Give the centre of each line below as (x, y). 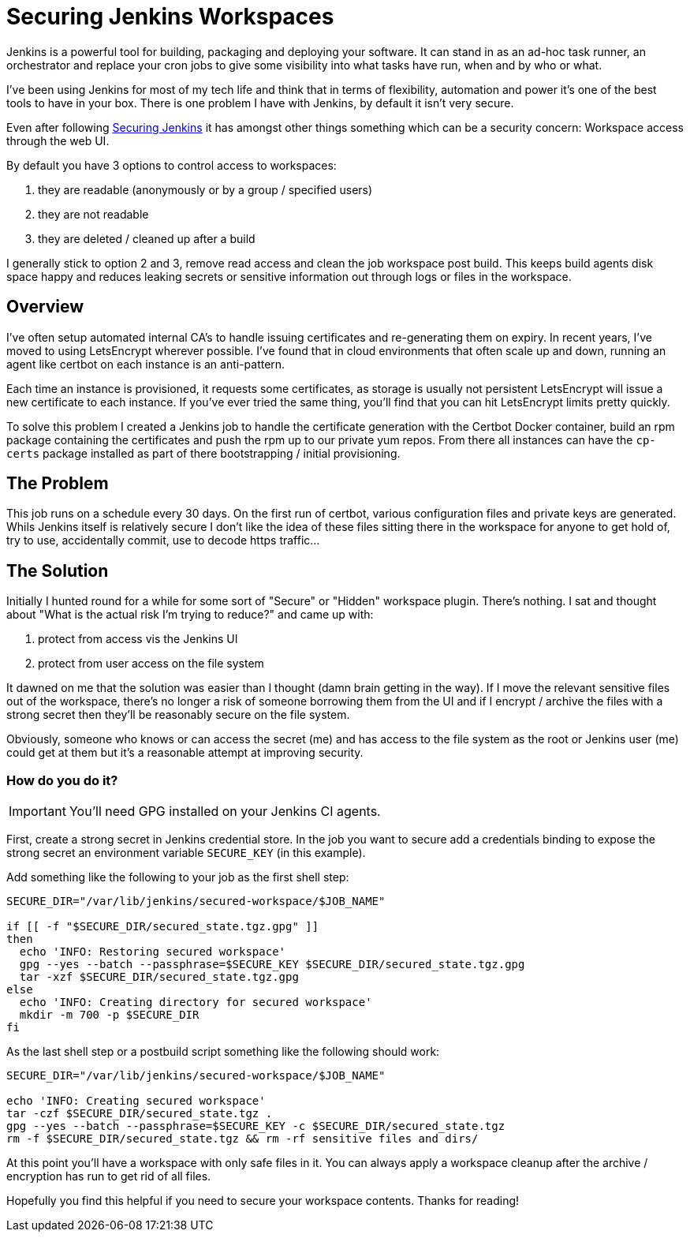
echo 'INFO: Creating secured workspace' (136, 1101)
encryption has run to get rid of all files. (109, 1176)
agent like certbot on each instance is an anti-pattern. (146, 364)
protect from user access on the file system (151, 664)
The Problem (58, 484)
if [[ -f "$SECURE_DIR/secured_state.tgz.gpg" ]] (163, 927)
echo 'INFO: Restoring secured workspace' (153, 952)
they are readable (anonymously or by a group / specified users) (205, 189)
